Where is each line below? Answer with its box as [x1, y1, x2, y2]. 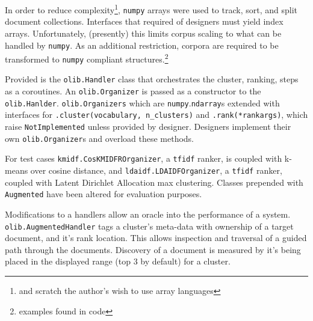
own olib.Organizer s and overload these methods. [5, 132, 194, 144]
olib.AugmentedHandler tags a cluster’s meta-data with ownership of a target [5, 219, 294, 232]
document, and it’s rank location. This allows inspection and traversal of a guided [5, 231, 307, 244]
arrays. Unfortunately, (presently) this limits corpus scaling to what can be [5, 26, 282, 39]
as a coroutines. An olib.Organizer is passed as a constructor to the [5, 85, 261, 97]
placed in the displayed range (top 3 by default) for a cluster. [5, 255, 231, 267]
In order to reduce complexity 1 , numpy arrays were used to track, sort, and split [5, 2, 297, 16]
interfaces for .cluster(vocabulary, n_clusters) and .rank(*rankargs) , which [5, 108, 308, 121]
